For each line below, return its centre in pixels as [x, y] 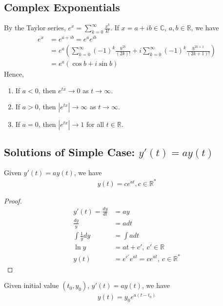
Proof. [13, 200]
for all [95, 124]
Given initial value [31, 285]
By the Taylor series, [35, 28]
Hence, [14, 74]
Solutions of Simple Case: [70, 152]
